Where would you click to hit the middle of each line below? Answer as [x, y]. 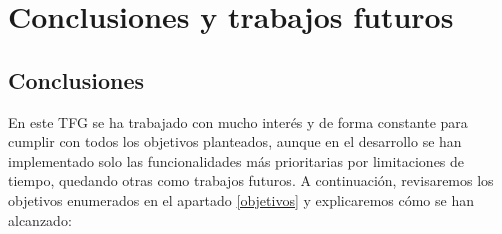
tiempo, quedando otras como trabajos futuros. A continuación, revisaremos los [251, 180]
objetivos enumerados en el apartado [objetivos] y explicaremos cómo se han [241, 199]
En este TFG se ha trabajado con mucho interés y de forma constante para [238, 121]
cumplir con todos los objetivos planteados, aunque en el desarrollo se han [235, 141]
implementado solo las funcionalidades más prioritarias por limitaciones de [236, 160]
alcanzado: [40, 219]
